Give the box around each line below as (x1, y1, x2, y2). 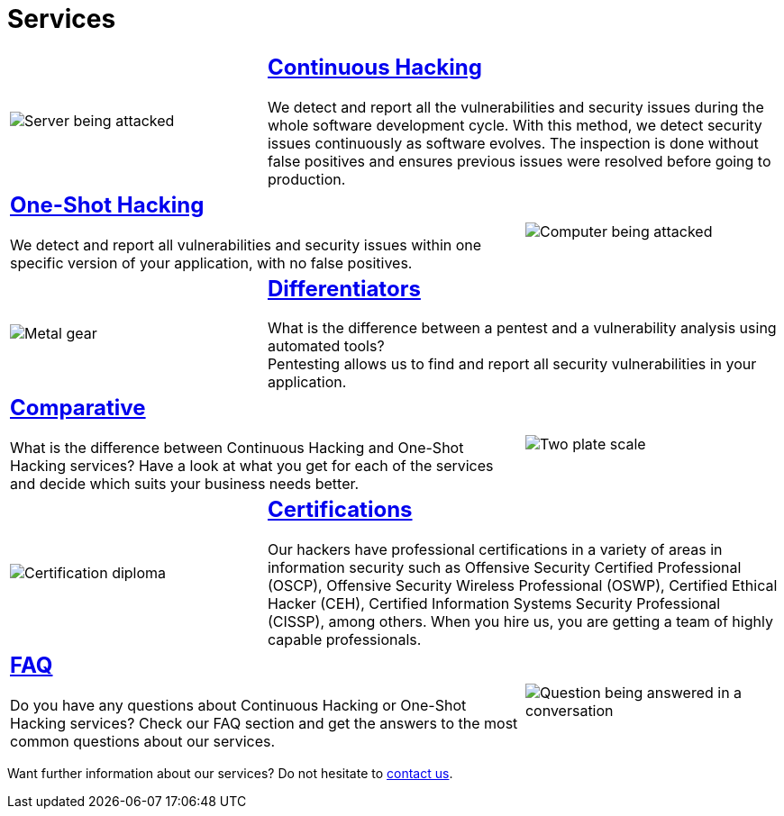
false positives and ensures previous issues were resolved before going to (267, 151, 771, 170)
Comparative (10, 394, 146, 422)
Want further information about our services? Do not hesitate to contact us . (7, 766, 453, 782)
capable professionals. (267, 630, 422, 649)
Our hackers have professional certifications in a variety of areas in (267, 540, 723, 559)
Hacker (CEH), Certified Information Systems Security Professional (267, 594, 721, 613)
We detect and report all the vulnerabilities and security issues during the (267, 97, 764, 116)
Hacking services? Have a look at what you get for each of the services (10, 457, 494, 476)
